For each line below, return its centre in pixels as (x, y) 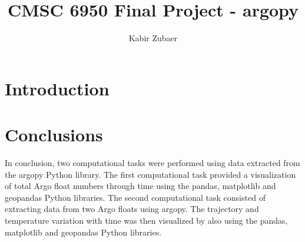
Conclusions (54, 135)
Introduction (57, 88)
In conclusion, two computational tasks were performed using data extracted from (152, 163)
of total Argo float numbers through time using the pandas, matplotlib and (140, 186)
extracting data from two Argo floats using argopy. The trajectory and (132, 209)
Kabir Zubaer (153, 38)
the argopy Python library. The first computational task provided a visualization (150, 174)
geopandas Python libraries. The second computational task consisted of (135, 197)
